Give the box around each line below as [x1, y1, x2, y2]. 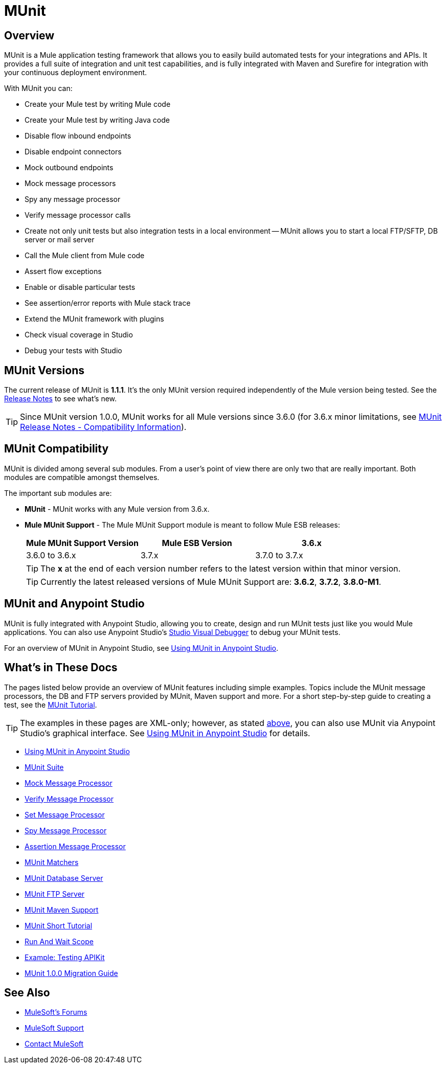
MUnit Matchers [25, 857, 79, 867]
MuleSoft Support [25, 1024, 84, 1033]
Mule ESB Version [162, 537, 232, 548]
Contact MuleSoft [25, 1039, 84, 1049]
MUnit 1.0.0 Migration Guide [25, 968, 118, 978]
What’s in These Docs [4, 661, 118, 674]
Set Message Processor [25, 810, 105, 819]
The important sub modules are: [4, 488, 112, 497]
